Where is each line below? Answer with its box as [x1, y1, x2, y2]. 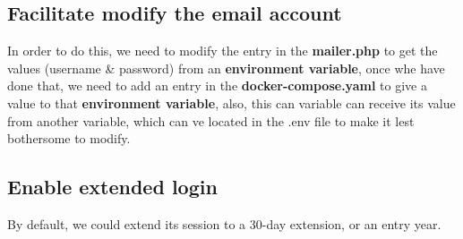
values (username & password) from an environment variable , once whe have [7, 58, 445, 77]
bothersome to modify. [7, 129, 131, 148]
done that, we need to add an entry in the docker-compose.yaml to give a [7, 76, 427, 95]
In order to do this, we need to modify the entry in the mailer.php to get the [7, 41, 438, 60]
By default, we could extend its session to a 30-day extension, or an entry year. [7, 214, 442, 233]
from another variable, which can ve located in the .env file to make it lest [7, 111, 415, 130]
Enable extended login [7, 173, 218, 201]
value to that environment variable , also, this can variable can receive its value [7, 93, 456, 112]
